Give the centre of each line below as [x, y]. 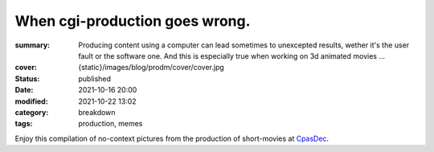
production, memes [111, 124]
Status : [27, 78]
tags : [24, 124]
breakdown [97, 112]
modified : [31, 101]
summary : [33, 45]
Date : [24, 90]
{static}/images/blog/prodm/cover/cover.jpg [151, 68]
